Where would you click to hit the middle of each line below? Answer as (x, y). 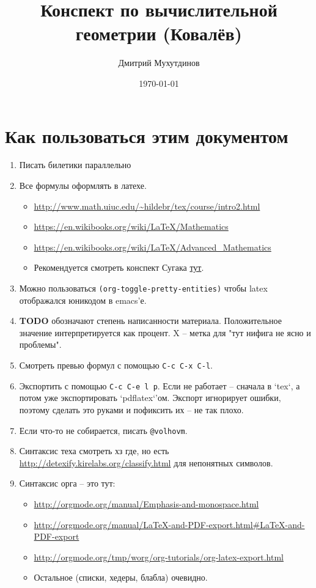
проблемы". (40, 344)
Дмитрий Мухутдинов (159, 63)
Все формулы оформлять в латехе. (83, 186)
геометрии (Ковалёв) (159, 33)
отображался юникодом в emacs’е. (83, 300)
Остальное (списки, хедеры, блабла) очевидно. (121, 577)
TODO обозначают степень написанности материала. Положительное (150, 321)
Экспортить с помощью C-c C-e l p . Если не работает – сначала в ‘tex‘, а (160, 385)
